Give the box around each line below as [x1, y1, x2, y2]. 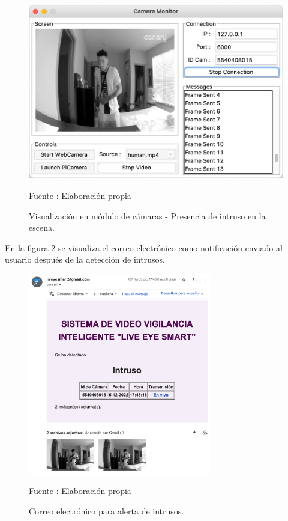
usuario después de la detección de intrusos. [5, 253, 165, 266]
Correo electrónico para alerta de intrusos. [29, 504, 184, 517]
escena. [29, 221, 55, 234]
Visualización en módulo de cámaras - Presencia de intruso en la [29, 209, 266, 222]
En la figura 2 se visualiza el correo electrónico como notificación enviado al [5, 241, 283, 254]
